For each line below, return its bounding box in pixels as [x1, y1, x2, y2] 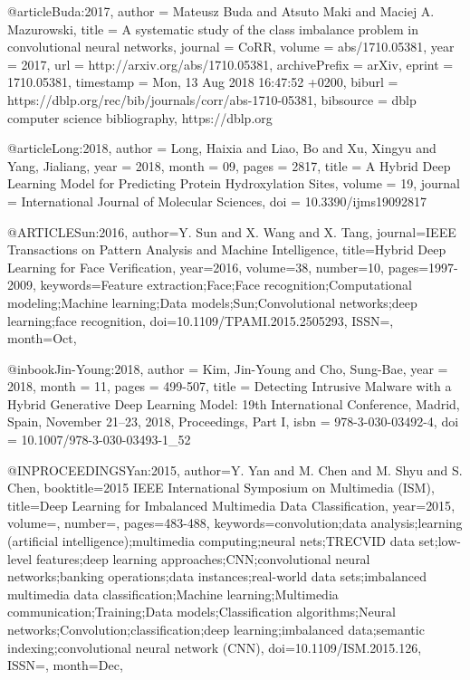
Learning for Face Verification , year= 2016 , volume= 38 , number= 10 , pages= [7, 257, 429, 276]
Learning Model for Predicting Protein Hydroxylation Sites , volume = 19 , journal [7, 174, 460, 193]
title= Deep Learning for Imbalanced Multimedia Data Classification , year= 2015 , [7, 495, 456, 514]
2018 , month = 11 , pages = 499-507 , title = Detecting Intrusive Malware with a [7, 377, 452, 396]
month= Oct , [7, 329, 77, 348]
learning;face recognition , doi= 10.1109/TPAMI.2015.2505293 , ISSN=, [7, 311, 394, 330]
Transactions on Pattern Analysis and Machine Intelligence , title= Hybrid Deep [7, 240, 446, 259]
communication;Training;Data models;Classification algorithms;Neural [7, 602, 396, 621]
